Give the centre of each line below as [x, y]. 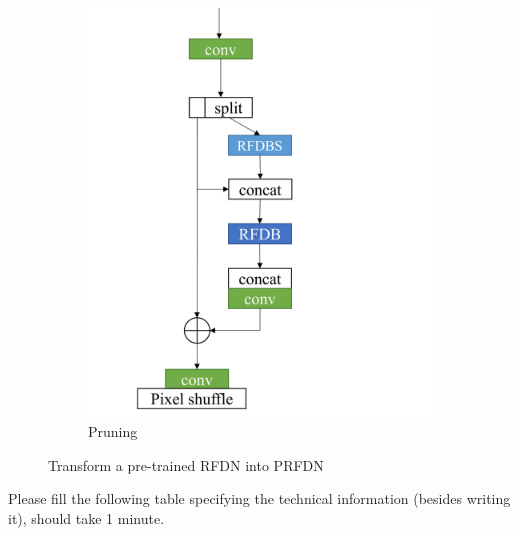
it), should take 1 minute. [86, 517]
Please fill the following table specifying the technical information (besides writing [259, 498]
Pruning [113, 431]
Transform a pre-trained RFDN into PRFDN [186, 464]
